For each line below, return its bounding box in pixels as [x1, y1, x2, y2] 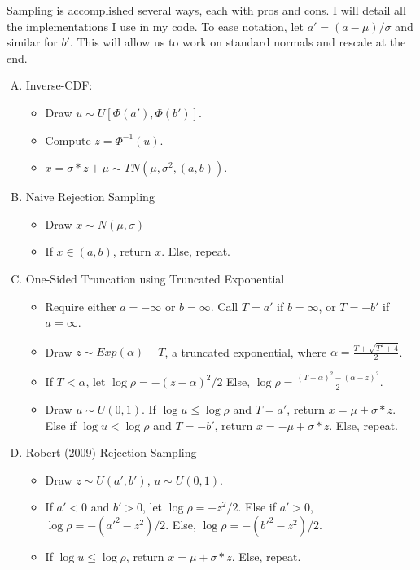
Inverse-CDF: [25, 77, 93, 94]
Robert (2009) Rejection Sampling [25, 444, 197, 461]
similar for [7, 33, 58, 50]
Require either [45, 297, 116, 314]
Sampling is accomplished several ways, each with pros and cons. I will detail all [7, 2, 406, 18]
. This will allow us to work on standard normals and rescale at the [69, 33, 406, 50]
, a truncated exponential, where [164, 343, 327, 360]
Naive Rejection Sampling [25, 188, 155, 205]
